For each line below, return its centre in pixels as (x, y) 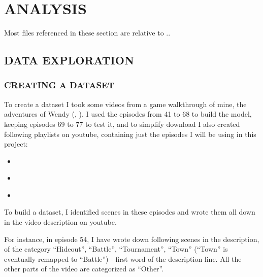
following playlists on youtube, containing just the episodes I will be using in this (130, 134)
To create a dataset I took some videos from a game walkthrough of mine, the (125, 104)
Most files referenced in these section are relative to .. (87, 33)
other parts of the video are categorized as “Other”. (84, 269)
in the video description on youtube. (60, 222)
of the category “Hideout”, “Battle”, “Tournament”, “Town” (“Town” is (116, 249)
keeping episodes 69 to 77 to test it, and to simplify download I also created (122, 124)
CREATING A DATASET (59, 85)
